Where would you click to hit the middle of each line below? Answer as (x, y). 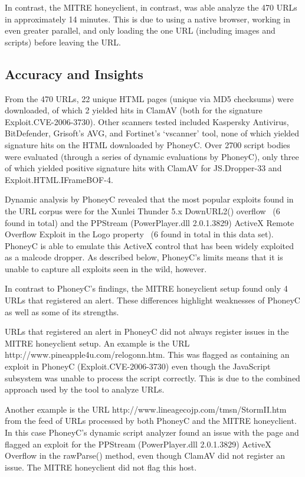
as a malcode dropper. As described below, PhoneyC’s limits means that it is (144, 257)
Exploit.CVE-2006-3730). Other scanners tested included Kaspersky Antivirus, (147, 121)
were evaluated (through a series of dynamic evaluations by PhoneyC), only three (152, 156)
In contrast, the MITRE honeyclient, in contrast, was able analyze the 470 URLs (151, 7)
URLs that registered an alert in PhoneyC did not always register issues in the (147, 331)
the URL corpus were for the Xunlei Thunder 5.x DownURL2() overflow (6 (142, 210)
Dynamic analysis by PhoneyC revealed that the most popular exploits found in (149, 199)
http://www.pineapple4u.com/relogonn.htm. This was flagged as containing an (147, 355)
